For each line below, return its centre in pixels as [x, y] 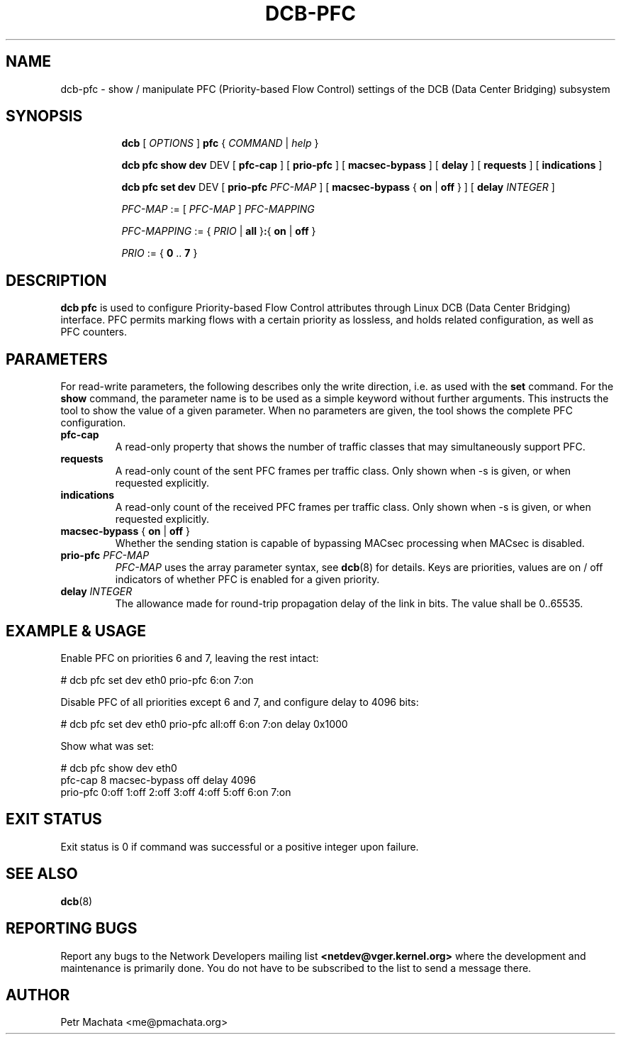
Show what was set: [107, 746]
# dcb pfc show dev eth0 [119, 768]
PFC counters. [94, 332]
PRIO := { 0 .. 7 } [160, 253]
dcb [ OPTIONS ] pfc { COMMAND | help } [220, 143]
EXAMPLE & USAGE [76, 631]
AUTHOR [38, 995]
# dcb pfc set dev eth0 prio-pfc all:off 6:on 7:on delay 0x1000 [204, 724]
